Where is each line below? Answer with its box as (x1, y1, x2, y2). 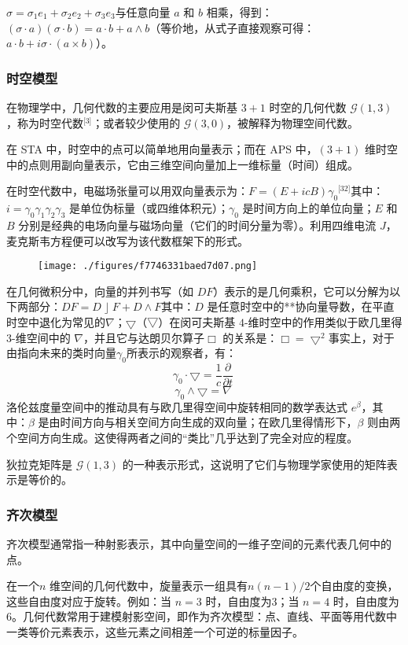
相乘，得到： (206, 4, 273, 20)
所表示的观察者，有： (126, 345, 237, 361)
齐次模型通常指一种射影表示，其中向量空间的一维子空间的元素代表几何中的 (6, 536, 391, 552)
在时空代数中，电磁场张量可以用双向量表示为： (6, 182, 248, 199)
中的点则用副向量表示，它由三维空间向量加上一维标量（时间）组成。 (6, 156, 358, 172)
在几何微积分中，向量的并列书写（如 (6, 282, 193, 299)
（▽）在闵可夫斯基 (136, 314, 236, 330)
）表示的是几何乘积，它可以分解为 (213, 282, 390, 299)
